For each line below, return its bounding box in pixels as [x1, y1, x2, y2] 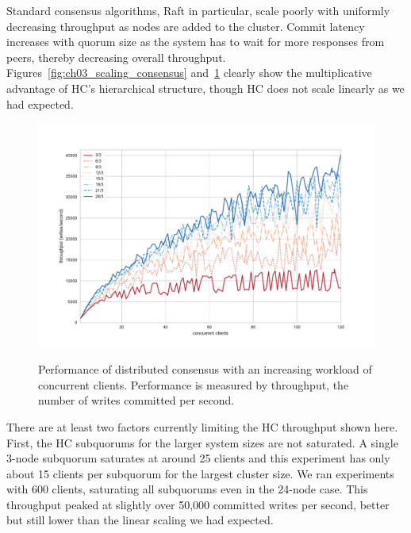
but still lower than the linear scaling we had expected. [6, 512, 274, 528]
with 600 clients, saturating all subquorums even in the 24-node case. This [6, 481, 368, 497]
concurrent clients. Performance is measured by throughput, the [38, 376, 349, 393]
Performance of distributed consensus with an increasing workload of [38, 361, 372, 378]
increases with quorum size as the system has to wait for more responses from [6, 33, 385, 50]
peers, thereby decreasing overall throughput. [6, 48, 226, 65]
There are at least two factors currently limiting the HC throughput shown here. [6, 418, 398, 435]
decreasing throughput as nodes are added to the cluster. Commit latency [6, 17, 365, 34]
